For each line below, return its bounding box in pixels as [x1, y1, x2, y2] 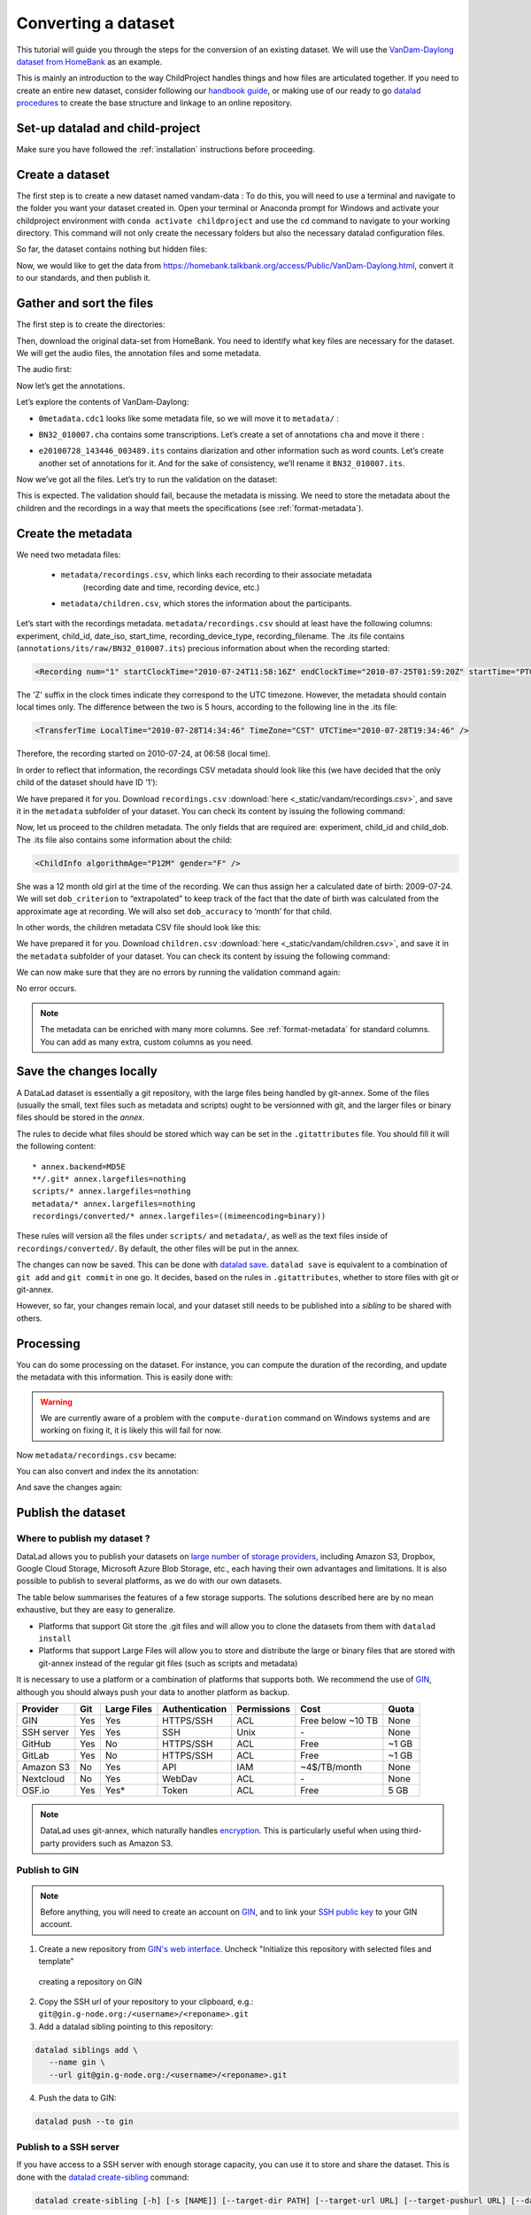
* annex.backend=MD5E [32, 1162, 126, 1171]
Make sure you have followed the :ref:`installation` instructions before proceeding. [16, 144, 316, 155]
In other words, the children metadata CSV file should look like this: [16, 921, 261, 932]
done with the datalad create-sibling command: [16, 2172, 189, 2182]
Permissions [236, 1702, 291, 1714]
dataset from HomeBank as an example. [16, 56, 163, 66]
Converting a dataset [16, 13, 175, 33]
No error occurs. [16, 983, 77, 994]
